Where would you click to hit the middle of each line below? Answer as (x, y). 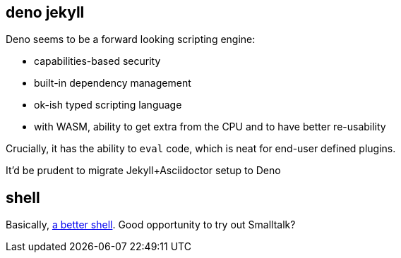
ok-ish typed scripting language (108, 105)
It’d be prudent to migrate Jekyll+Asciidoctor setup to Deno (143, 171)
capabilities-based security (97, 61)
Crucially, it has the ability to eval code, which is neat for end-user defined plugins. (201, 149)
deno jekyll (45, 12)
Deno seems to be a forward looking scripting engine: (131, 39)
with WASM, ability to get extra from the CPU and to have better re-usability (210, 127)
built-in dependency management (113, 83)
